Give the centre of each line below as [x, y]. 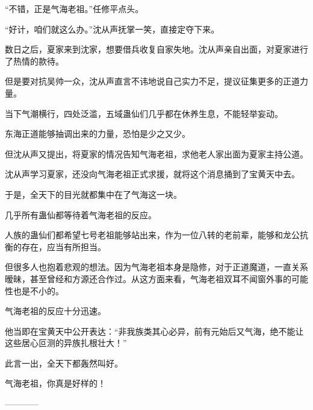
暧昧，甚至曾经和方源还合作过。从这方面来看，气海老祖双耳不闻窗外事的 [148, 278]
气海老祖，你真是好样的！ [55, 383]
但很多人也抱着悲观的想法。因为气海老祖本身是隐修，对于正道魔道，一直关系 [156, 267]
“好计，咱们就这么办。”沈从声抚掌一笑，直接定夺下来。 [112, 29]
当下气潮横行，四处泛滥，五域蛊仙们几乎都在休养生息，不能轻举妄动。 [144, 113]
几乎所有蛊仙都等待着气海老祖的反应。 [81, 214]
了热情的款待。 [34, 61]
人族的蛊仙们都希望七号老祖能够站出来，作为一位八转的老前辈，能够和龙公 [152, 235]
